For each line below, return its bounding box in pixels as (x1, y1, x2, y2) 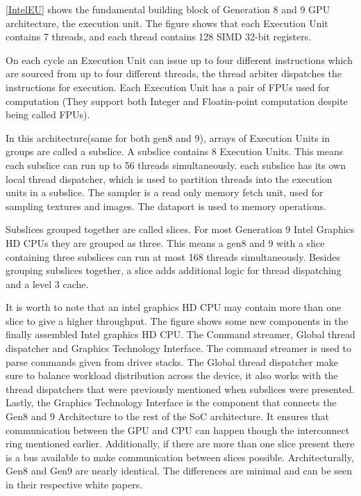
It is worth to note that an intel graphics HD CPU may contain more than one (6, 300, 342, 314)
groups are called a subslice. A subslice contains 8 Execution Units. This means (6, 144, 344, 159)
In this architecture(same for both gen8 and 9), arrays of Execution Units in (6, 130, 330, 145)
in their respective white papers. (6, 477, 143, 491)
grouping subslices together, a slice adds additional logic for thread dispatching (6, 263, 342, 278)
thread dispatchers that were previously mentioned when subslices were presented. (6, 381, 355, 396)
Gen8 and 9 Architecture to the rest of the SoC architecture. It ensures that (6, 409, 330, 424)
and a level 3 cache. (6, 276, 89, 291)
